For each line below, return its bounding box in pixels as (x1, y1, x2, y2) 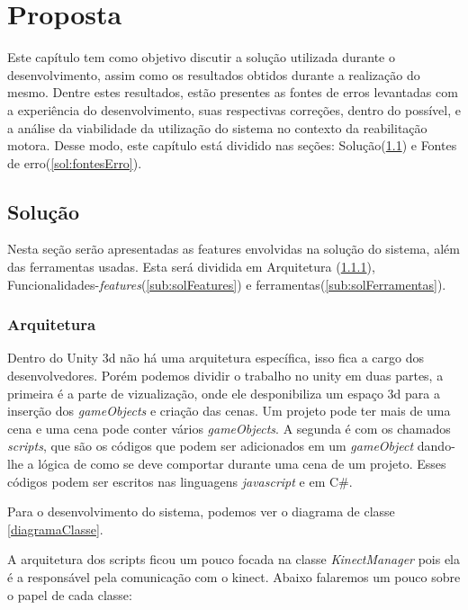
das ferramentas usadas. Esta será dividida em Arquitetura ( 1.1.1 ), (7, 257, 375, 276)
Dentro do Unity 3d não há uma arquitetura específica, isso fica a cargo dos (7, 348, 425, 367)
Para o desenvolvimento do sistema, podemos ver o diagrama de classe (7, 502, 395, 521)
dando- (417, 436, 455, 455)
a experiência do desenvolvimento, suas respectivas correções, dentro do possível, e (7, 100, 461, 119)
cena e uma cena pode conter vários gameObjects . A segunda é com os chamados (7, 418, 451, 437)
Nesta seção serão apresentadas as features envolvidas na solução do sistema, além (7, 239, 460, 258)
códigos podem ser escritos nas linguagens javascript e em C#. (7, 471, 353, 490)
